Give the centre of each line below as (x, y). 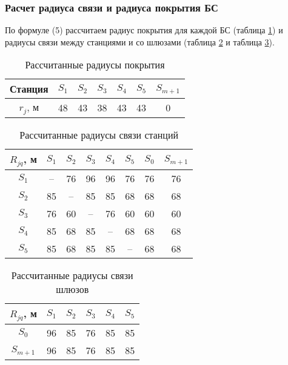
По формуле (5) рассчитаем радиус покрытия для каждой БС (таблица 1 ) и (144, 30)
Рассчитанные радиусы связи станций (99, 135)
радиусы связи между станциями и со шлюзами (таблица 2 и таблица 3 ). (140, 41)
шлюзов (72, 289)
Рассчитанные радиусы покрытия (95, 65)
